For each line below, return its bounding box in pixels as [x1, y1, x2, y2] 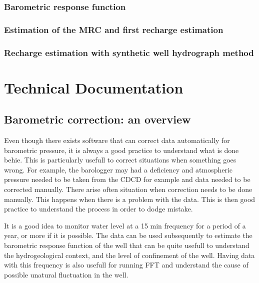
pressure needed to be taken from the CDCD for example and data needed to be [4, 174, 250, 184]
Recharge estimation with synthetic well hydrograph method [4, 46, 254, 58]
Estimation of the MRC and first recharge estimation [4, 23, 223, 35]
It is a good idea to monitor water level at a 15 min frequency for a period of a [4, 220, 246, 230]
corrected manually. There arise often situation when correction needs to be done [4, 184, 252, 194]
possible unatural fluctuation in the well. [4, 269, 128, 279]
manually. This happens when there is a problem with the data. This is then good [4, 193, 255, 204]
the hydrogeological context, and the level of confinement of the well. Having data [4, 249, 255, 260]
